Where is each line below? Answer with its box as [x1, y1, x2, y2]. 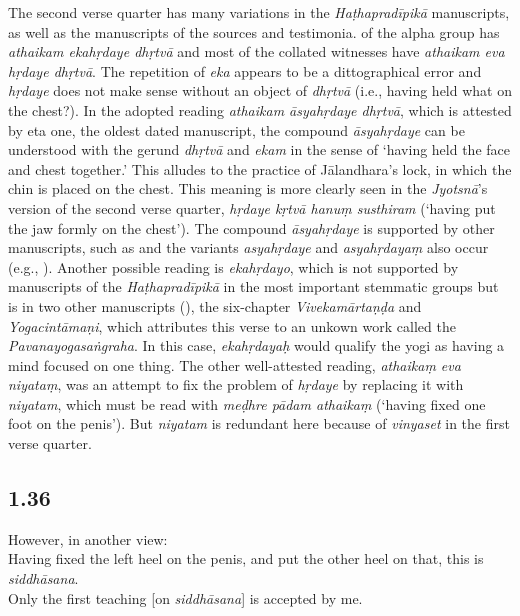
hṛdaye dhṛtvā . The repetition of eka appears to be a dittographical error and [8, 60, 482, 81]
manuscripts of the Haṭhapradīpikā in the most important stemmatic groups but [8, 276, 499, 297]
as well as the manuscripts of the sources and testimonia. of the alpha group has [8, 21, 500, 42]
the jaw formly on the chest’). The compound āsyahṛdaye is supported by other [8, 217, 495, 238]
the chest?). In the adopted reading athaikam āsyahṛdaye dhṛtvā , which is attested [8, 99, 512, 120]
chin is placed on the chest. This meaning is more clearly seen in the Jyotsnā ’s [8, 178, 488, 199]
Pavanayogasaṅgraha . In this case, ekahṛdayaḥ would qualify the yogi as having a [8, 335, 505, 356]
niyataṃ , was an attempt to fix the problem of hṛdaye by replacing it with [8, 374, 464, 395]
